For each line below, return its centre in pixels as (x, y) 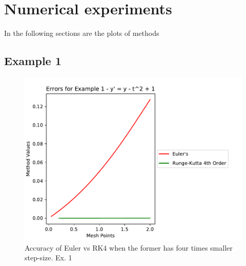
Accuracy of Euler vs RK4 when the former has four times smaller (129, 247)
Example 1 (33, 61)
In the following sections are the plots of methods (82, 33)
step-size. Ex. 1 (48, 258)
